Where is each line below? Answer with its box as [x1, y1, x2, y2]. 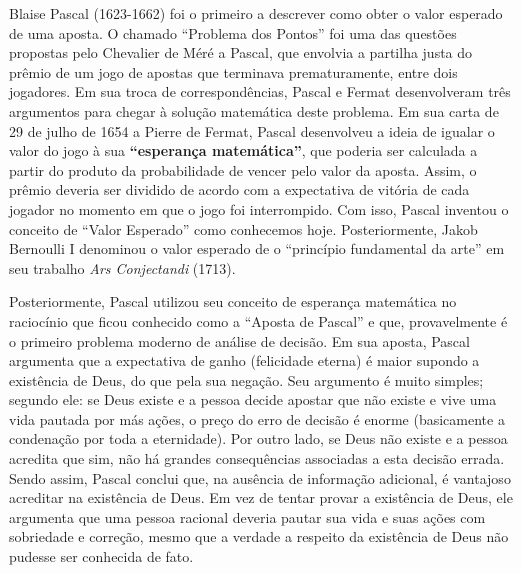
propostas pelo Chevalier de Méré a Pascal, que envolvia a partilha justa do [9, 42, 473, 63]
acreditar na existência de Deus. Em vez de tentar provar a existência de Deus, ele [9, 487, 513, 508]
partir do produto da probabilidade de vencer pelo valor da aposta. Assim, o [9, 159, 477, 180]
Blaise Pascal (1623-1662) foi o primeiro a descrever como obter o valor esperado [9, 3, 503, 23]
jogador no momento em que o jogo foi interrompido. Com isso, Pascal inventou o [9, 198, 509, 219]
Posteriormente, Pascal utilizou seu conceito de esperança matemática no [9, 291, 457, 312]
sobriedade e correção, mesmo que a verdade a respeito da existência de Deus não [9, 526, 509, 547]
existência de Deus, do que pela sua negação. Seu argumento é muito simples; [9, 369, 484, 390]
